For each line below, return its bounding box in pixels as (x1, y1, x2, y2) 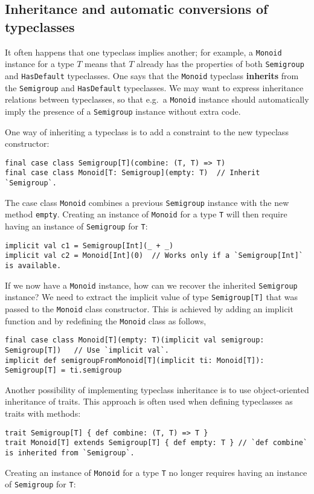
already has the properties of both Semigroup (136, 57, 304, 70)
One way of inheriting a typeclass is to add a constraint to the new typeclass (5, 125, 289, 138)
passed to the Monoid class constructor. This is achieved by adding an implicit (5, 302, 293, 315)
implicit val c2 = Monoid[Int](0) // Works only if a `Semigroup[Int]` (5, 251, 303, 260)
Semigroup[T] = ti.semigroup (5, 366, 122, 375)
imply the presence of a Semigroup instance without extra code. (5, 104, 241, 117)
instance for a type (5, 57, 74, 70)
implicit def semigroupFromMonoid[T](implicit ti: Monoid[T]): (5, 356, 264, 365)
